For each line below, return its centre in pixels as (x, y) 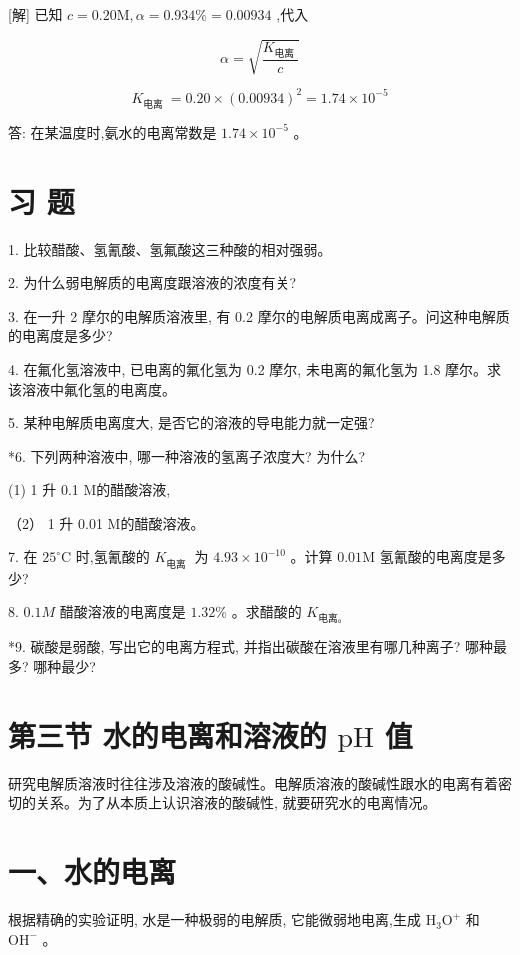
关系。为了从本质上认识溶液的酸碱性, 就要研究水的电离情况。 (236, 802)
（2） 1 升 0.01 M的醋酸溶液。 (106, 522)
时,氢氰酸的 (112, 556)
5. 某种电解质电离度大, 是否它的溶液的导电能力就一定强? (191, 422)
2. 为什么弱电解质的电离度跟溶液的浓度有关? (152, 282)
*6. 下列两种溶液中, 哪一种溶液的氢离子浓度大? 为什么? (186, 455)
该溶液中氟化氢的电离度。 (92, 388)
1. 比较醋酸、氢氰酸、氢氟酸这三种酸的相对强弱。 (170, 248)
